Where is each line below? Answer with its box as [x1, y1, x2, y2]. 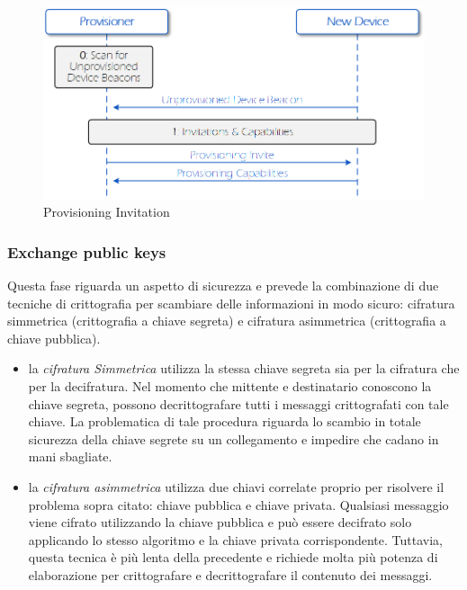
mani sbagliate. [28, 447, 112, 466]
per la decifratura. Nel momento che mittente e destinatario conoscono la [28, 377, 432, 396]
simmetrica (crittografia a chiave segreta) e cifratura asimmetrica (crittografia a [7, 311, 446, 330]
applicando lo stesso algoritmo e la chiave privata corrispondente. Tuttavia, [28, 530, 443, 549]
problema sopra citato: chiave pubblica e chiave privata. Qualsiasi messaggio [28, 495, 449, 514]
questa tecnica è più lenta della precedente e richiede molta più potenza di [28, 548, 438, 567]
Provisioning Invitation [43, 202, 170, 221]
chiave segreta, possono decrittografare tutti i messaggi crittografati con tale [28, 394, 449, 413]
